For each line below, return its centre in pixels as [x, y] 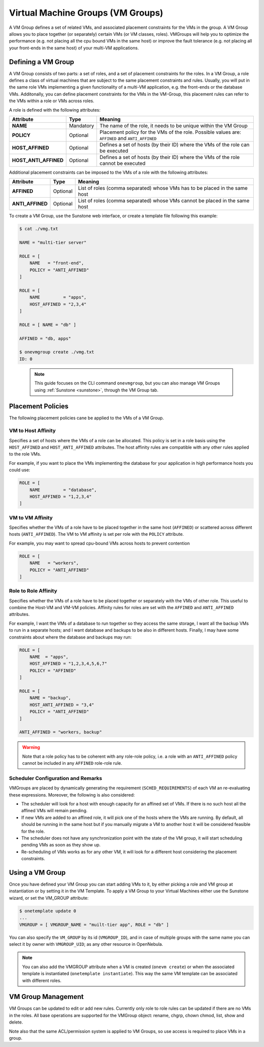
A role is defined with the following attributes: [55, 110]
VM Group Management [46, 997]
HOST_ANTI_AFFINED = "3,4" [62, 705]
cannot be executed [122, 163]
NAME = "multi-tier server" [53, 243]
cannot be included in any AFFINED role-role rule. [72, 763]
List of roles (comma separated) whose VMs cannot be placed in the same [164, 201]
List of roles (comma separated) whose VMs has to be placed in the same [163, 188]
